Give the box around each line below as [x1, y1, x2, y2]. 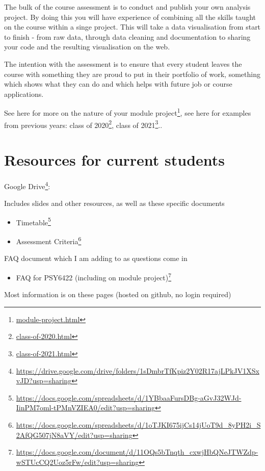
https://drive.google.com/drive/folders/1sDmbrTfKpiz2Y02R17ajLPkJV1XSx [16, 365, 259, 376]
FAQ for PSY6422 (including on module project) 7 [16, 270, 172, 282]
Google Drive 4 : [4, 179, 50, 191]
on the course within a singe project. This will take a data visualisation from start [4, 21, 261, 32]
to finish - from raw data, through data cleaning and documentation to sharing [4, 31, 251, 42]
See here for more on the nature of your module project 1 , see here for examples [4, 106, 251, 118]
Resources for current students [4, 149, 225, 170]
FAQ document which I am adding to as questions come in [4, 253, 188, 264]
